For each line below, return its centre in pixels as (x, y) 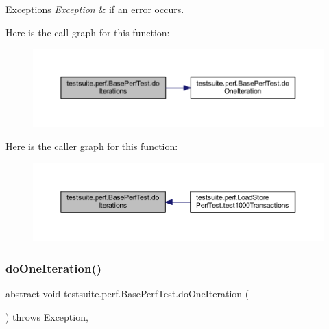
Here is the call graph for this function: (88, 32)
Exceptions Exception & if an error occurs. (95, 9)
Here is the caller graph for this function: (92, 146)
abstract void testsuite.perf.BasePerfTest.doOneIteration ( (127, 293)
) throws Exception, (47, 316)
